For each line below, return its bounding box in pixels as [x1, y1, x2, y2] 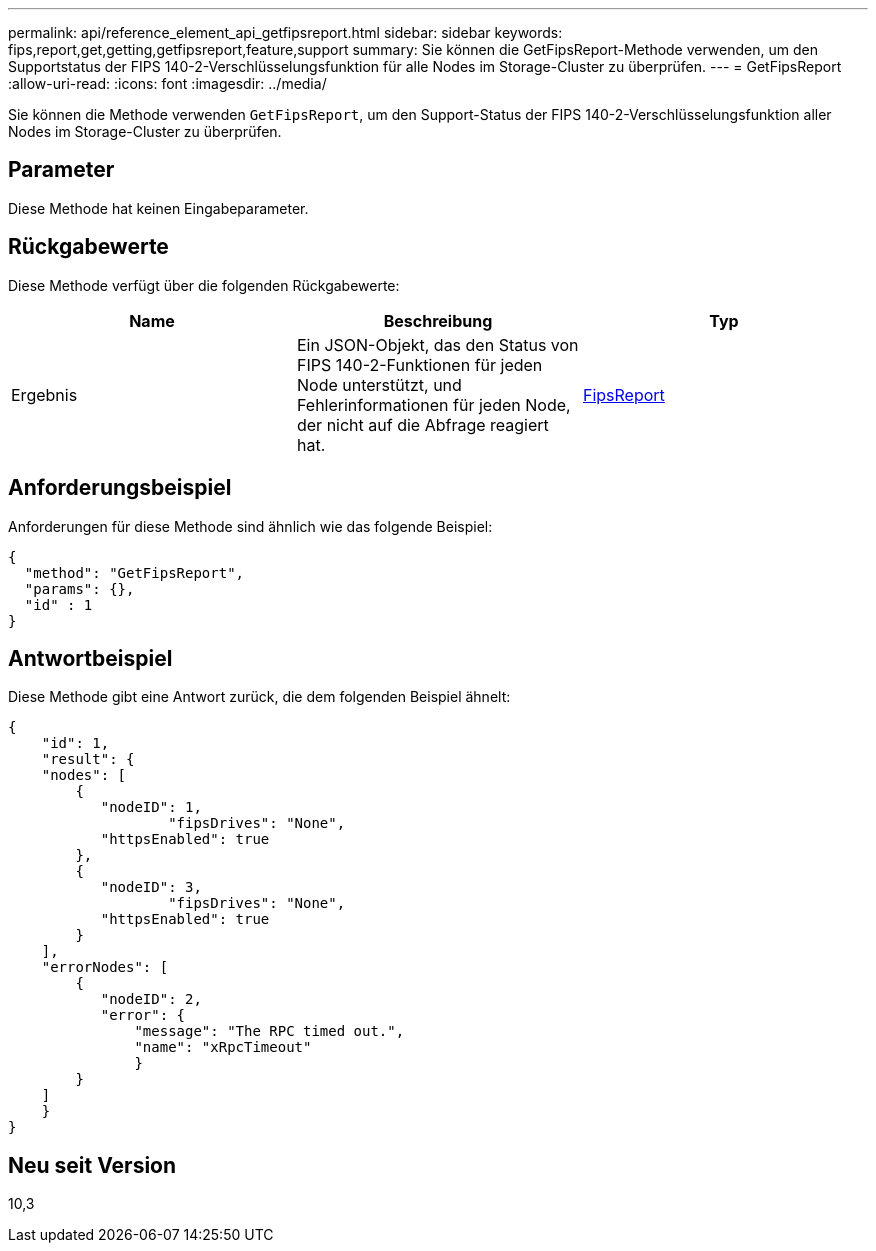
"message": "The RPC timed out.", [134, 1023, 405, 1040]
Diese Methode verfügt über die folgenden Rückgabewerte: [8, 276, 400, 294]
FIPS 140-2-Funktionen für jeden [296, 354, 543, 375]
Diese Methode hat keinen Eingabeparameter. [8, 199, 309, 217]
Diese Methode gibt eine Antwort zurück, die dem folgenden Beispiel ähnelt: [8, 688, 511, 706]
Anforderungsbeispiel [8, 475, 232, 501]
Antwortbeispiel [8, 645, 173, 671]
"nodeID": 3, [100, 879, 202, 896]
